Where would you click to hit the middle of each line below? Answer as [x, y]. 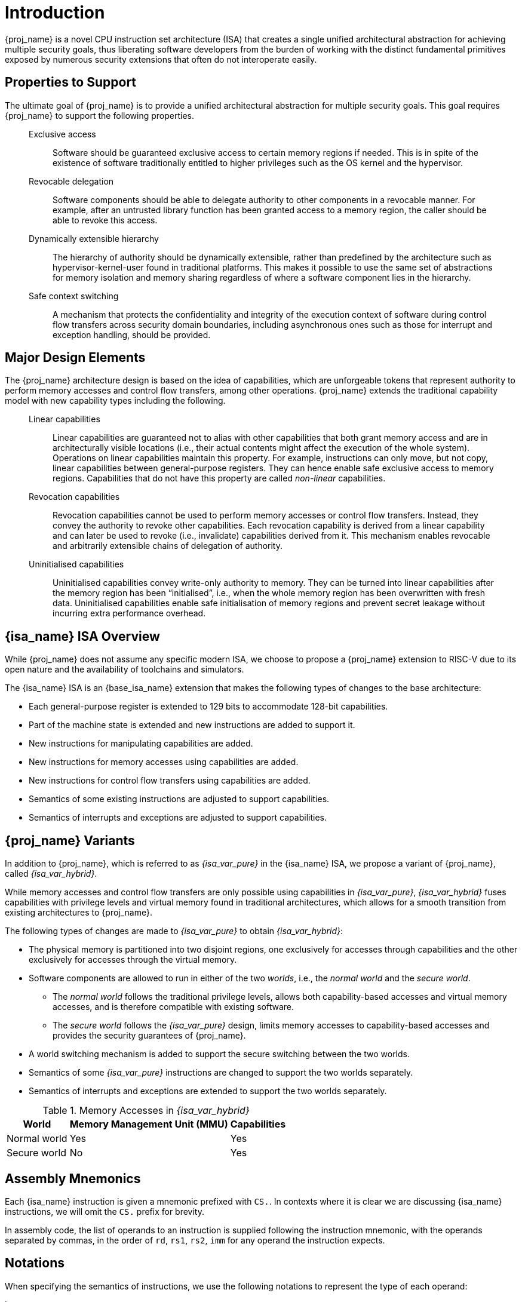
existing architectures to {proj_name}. [79, 913]
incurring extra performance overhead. [129, 613]
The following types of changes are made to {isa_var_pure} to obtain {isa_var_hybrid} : [174, 931]
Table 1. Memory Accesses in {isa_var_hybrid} [146, 1111]
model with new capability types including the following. [115, 401]
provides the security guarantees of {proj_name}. [149, 1036]
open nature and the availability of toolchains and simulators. [125, 670]
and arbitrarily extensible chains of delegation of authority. [168, 546]
